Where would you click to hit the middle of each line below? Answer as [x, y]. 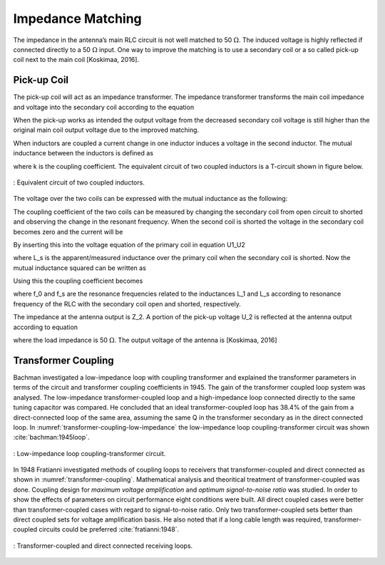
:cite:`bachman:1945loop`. [51, 437]
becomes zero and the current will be [68, 232]
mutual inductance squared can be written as [79, 268]
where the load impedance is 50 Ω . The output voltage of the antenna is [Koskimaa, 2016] [145, 340]
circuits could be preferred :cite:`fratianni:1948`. [109, 529]
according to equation [46, 327]
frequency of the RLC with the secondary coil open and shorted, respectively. [127, 304]
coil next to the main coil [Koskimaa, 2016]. [76, 60]
